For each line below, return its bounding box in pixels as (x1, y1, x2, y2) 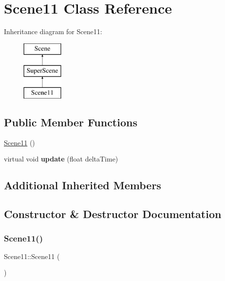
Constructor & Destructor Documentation (4, 206, 222, 221)
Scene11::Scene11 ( (4, 251, 60, 261)
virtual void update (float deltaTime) (4, 154, 118, 164)
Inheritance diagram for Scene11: (4, 26, 102, 37)
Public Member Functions (4, 115, 137, 130)
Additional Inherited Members (4, 178, 161, 193)
